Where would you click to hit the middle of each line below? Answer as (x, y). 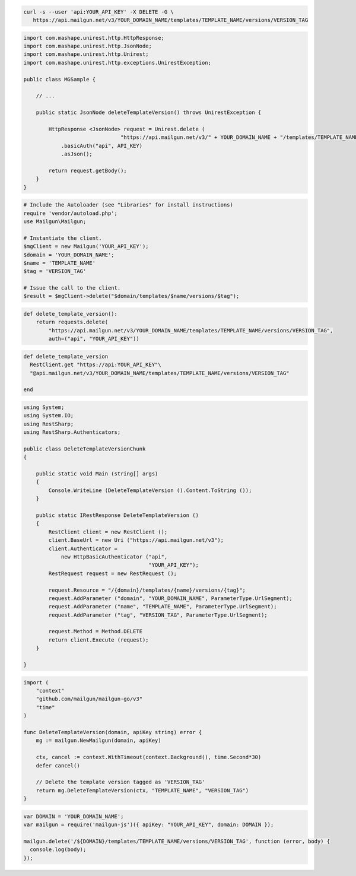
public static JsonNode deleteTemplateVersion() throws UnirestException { (149, 112)
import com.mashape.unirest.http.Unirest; (86, 54)
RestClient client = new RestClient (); (108, 532)
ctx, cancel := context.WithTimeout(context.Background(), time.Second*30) (149, 757)
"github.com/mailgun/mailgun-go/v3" (89, 699)
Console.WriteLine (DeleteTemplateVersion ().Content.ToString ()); (150, 490)
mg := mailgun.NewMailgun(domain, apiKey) (98, 741)
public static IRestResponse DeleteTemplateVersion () (117, 515)
